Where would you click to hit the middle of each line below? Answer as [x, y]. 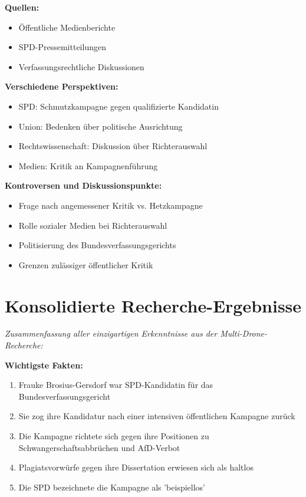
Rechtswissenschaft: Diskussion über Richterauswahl [113, 146]
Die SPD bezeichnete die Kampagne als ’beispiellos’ [112, 487]
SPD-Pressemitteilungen [62, 47]
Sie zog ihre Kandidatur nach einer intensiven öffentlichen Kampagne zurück [157, 416]
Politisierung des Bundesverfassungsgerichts [97, 245]
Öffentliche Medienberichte [67, 27]
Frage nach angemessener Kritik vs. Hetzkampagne [111, 205]
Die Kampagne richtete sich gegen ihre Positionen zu [114, 436]
